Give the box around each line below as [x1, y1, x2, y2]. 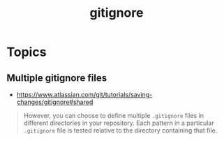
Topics [6, 44, 47, 60]
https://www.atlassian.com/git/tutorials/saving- [16, 91, 153, 98]
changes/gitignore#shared [16, 98, 94, 106]
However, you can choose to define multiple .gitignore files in [23, 112, 204, 119]
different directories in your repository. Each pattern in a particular [23, 119, 214, 127]
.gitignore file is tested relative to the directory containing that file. [23, 126, 218, 134]
